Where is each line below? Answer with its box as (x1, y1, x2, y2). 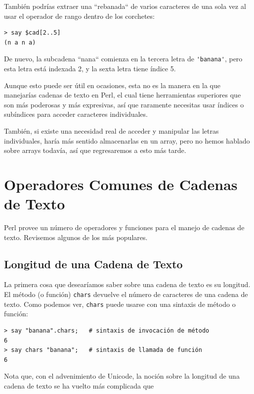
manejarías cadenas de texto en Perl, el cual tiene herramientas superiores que (4, 90, 241, 100)
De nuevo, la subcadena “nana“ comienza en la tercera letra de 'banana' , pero (4, 53, 243, 64)
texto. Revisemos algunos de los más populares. (4, 232, 148, 242)
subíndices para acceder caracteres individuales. (4, 109, 148, 119)
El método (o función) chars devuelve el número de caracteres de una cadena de (4, 289, 248, 299)
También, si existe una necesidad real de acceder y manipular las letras (4, 126, 219, 136)
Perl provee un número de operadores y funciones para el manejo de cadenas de (4, 222, 245, 233)
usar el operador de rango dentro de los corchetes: (4, 10, 155, 21)
